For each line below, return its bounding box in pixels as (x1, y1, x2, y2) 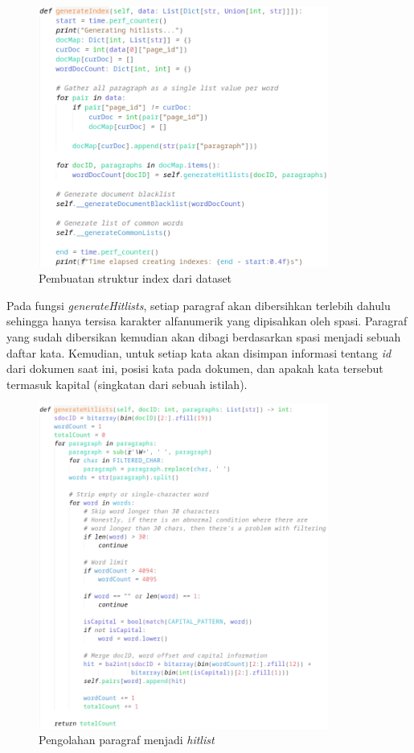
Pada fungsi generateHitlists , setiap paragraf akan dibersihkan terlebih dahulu (6, 296, 391, 313)
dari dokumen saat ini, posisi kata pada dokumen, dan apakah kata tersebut (6, 360, 383, 377)
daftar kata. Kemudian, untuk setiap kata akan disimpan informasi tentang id (6, 344, 391, 361)
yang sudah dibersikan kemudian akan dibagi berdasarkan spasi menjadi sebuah (6, 329, 401, 345)
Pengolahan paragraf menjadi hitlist (39, 731, 215, 748)
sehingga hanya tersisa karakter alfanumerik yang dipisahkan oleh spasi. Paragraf (6, 312, 408, 329)
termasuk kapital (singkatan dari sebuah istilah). (6, 375, 248, 392)
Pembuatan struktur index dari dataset (39, 270, 232, 287)
